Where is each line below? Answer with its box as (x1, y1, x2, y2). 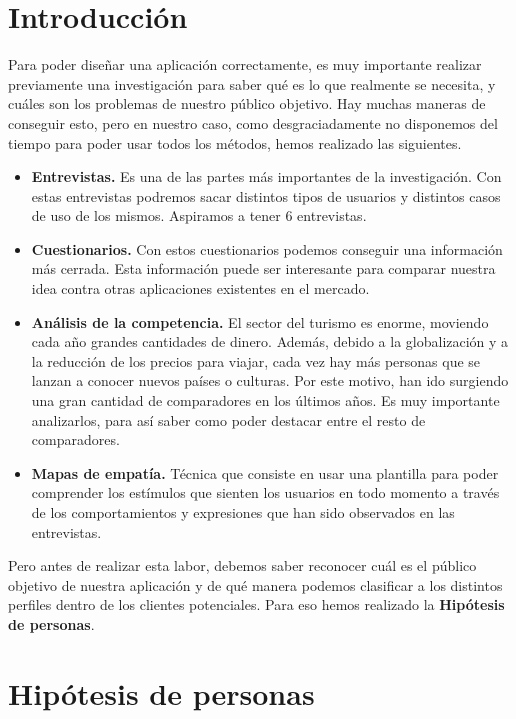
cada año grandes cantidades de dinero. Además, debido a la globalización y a (31, 331, 509, 352)
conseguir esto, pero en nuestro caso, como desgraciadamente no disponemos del (8, 112, 498, 133)
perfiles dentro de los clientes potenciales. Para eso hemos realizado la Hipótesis (8, 594, 505, 615)
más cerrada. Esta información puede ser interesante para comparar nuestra (31, 258, 496, 279)
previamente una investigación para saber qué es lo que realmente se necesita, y (8, 73, 496, 94)
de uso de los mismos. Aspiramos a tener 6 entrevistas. (31, 205, 367, 226)
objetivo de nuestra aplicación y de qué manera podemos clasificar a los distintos (8, 574, 503, 595)
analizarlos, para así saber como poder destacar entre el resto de (31, 409, 426, 430)
